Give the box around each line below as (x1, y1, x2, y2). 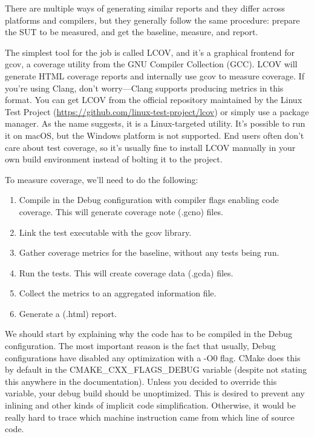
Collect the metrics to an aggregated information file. (19, 287, 217, 299)
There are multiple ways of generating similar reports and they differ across (5, 2, 285, 14)
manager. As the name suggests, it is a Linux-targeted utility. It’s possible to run (5, 117, 306, 130)
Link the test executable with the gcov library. (19, 225, 192, 238)
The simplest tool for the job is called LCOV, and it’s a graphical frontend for (5, 45, 295, 58)
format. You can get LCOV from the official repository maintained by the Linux (5, 93, 303, 106)
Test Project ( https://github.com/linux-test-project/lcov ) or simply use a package (5, 105, 309, 118)
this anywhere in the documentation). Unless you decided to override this (5, 375, 277, 387)
